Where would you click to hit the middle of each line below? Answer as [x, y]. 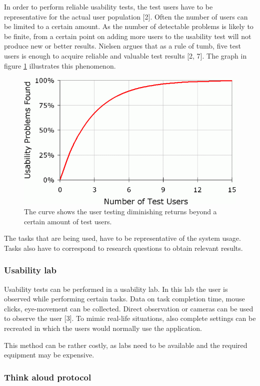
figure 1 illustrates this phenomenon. [60, 65]
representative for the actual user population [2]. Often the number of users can [126, 16]
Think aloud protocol [48, 377]
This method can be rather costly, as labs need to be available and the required [126, 345]
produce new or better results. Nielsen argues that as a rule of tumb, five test [122, 46]
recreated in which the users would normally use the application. [103, 328]
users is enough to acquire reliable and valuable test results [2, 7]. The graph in [125, 55]
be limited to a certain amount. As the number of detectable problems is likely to [129, 26]
